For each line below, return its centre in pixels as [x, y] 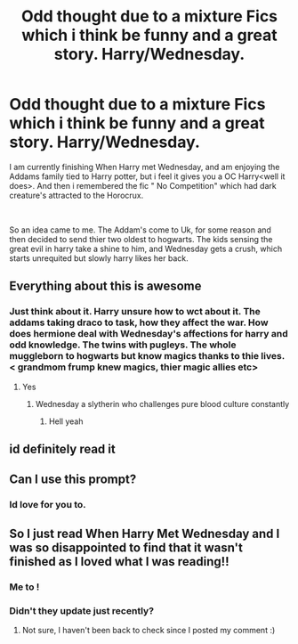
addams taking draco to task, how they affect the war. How [139, 322]
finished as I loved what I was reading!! [119, 562]
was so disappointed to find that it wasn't [126, 547]
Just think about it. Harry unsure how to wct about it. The [135, 312]
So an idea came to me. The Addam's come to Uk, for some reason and [140, 230]
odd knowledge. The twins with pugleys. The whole [123, 345]
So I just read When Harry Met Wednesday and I [145, 533]
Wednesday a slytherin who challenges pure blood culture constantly [162, 404]
